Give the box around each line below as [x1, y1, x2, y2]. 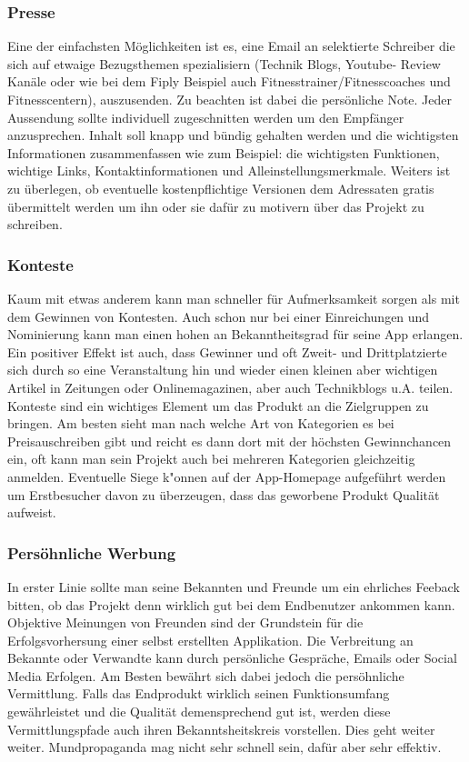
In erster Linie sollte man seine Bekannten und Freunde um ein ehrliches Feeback [7, 577, 460, 596]
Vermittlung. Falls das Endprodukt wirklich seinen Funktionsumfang [7, 684, 390, 703]
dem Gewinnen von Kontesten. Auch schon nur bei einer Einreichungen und [7, 306, 430, 326]
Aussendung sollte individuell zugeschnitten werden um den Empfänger [7, 107, 404, 126]
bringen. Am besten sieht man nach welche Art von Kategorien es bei [7, 414, 394, 433]
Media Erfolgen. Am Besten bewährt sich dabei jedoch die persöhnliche [7, 666, 404, 685]
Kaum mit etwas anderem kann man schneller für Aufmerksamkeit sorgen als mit [7, 288, 460, 307]
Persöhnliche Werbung [7, 541, 176, 564]
